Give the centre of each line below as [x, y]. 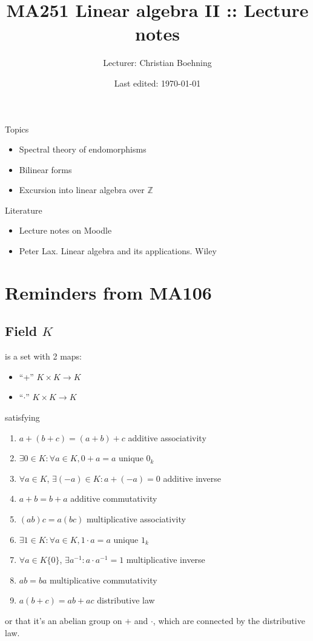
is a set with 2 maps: [43, 356]
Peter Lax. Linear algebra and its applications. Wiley [118, 251]
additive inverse [192, 478]
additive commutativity [114, 498]
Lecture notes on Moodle [65, 230]
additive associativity [167, 437]
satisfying [22, 417]
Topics [17, 129]
